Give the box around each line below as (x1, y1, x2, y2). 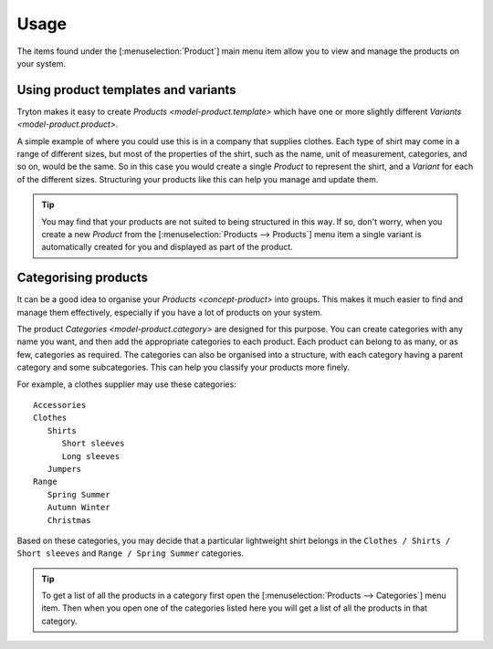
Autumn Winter (47, 502, 110, 513)
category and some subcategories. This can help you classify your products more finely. (16, 361, 351, 373)
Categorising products (16, 270, 149, 286)
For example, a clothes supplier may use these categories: (16, 379, 236, 390)
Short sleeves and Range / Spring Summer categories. (16, 548, 245, 559)
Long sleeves (61, 451, 121, 461)
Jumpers (47, 464, 82, 474)
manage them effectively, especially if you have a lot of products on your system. (16, 307, 323, 318)
